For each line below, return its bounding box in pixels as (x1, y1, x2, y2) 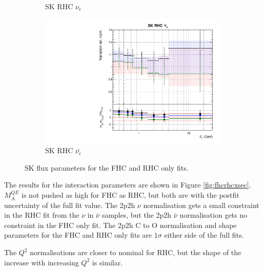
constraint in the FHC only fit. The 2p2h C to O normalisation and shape (4, 219, 237, 230)
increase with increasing (4, 257, 79, 267)
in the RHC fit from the (4, 210, 79, 220)
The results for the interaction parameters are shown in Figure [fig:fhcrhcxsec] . (4, 179, 251, 190)
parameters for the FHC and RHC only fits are (4, 230, 152, 240)
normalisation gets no (179, 210, 248, 220)
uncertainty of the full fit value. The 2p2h (4, 199, 135, 210)
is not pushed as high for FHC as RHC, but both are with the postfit (22, 190, 239, 200)
